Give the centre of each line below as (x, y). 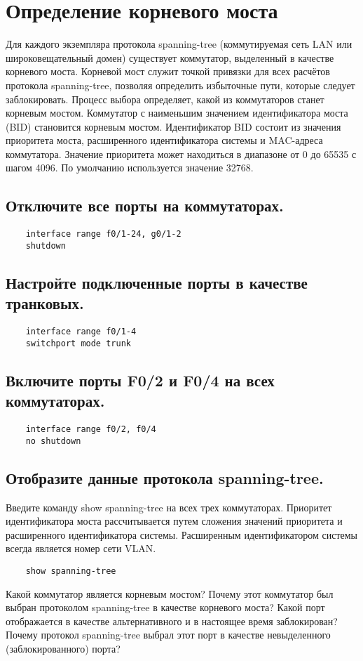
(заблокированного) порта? (63, 648)
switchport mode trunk (78, 343)
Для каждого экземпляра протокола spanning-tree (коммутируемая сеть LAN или (179, 44)
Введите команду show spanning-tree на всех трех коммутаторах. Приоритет (169, 507)
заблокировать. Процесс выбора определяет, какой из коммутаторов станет (165, 99)
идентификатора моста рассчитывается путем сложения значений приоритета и (174, 521)
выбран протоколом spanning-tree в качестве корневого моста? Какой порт (165, 607)
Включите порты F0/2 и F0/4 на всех (140, 380)
